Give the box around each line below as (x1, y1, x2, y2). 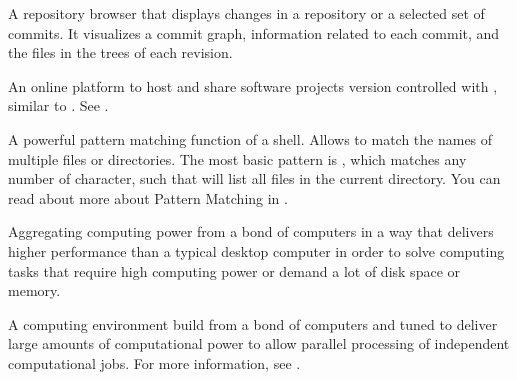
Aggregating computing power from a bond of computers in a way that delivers (8, 221, 494, 242)
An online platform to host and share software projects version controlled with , (8, 75, 498, 96)
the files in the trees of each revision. (8, 42, 233, 63)
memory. (8, 280, 61, 301)
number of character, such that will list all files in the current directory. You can (8, 168, 501, 189)
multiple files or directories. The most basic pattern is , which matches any (8, 148, 467, 169)
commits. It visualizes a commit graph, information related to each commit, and (8, 22, 500, 43)
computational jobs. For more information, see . (8, 352, 301, 373)
